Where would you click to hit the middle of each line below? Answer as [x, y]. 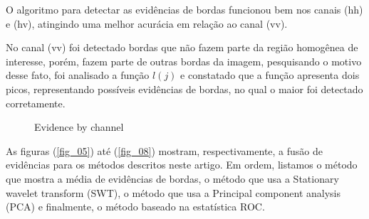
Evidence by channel [79, 127]
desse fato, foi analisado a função [78, 75]
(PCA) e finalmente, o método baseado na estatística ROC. [135, 207]
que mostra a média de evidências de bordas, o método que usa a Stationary [172, 178]
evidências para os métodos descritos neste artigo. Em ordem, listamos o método [182, 165]
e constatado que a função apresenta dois [270, 75]
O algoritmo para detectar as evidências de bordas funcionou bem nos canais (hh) [184, 9]
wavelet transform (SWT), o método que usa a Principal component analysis [173, 192]
